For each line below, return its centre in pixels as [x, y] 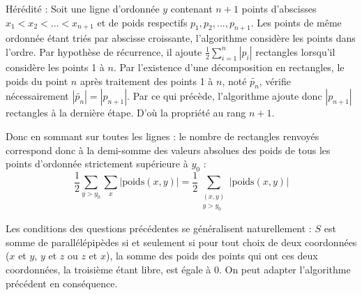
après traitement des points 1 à [146, 81]
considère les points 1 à [55, 67]
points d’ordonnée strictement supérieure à [97, 164]
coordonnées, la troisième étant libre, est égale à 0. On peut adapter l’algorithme [178, 269]
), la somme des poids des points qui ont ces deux [212, 256]
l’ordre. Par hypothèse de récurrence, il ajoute [104, 51]
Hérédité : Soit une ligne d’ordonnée [83, 8]
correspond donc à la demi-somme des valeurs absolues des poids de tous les [168, 150]
